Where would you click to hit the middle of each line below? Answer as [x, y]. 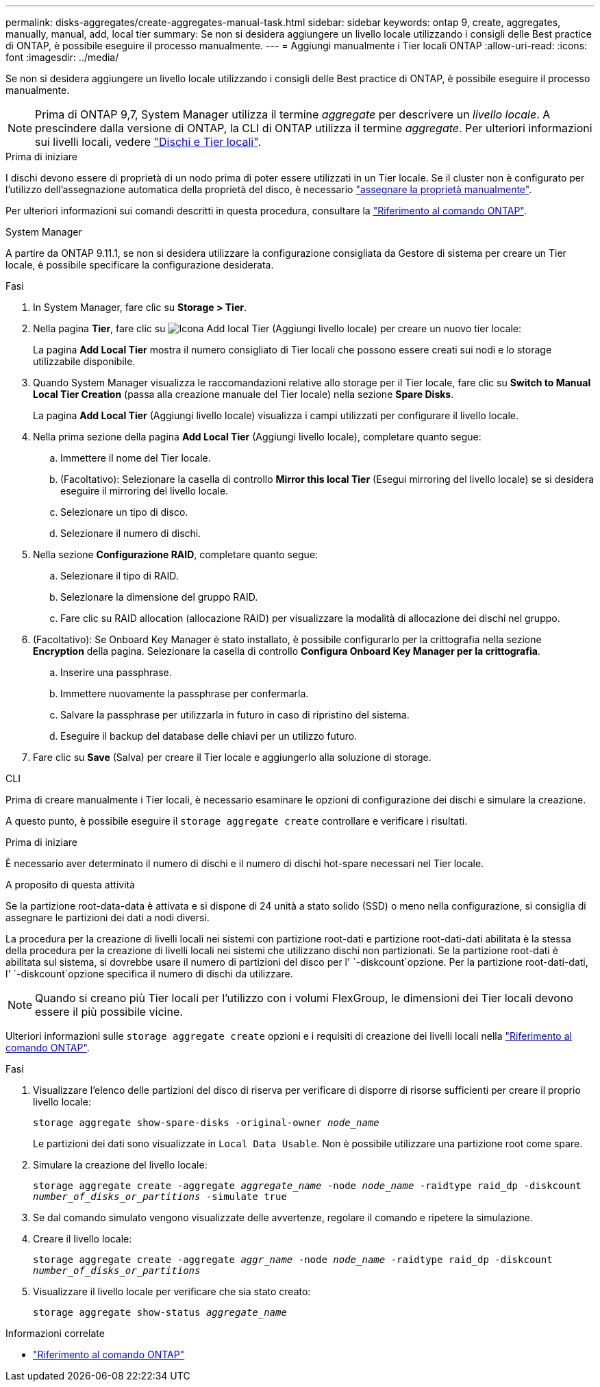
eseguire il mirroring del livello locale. [145, 491]
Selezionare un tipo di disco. [124, 512]
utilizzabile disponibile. [84, 361]
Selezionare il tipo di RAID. [120, 576]
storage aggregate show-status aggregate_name [160, 1312]
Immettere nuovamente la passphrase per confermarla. [185, 693]
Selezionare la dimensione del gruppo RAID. [159, 597]
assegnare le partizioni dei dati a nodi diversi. [108, 917]
